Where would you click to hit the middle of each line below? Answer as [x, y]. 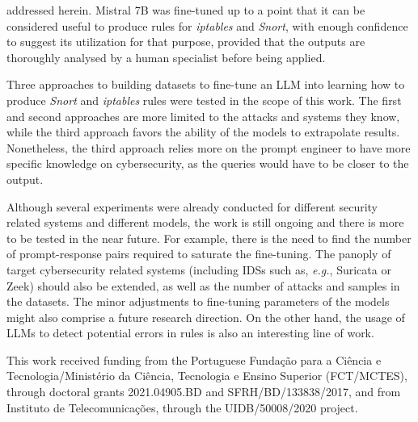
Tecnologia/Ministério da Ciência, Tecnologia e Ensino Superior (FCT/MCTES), [207, 376]
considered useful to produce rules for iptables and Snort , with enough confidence [207, 25]
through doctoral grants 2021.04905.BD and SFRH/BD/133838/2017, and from [204, 392]
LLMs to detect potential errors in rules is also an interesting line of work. [190, 333]
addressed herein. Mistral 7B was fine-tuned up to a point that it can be [186, 10]
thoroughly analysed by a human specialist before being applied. [166, 57]
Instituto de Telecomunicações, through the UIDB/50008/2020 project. [182, 407]
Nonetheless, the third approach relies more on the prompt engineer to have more [209, 147]
